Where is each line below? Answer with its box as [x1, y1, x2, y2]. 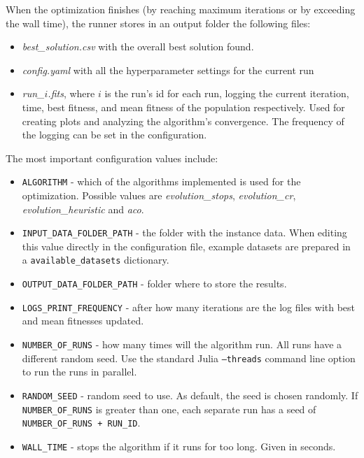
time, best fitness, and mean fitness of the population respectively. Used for [22, 99, 345, 114]
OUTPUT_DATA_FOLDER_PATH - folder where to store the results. [22, 276, 287, 291]
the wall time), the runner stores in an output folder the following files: [6, 15, 311, 30]
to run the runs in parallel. [22, 364, 137, 379]
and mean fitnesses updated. [22, 313, 144, 328]
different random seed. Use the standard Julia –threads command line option [22, 350, 356, 365]
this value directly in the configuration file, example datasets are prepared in [22, 238, 351, 253]
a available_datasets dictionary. [22, 252, 169, 267]
